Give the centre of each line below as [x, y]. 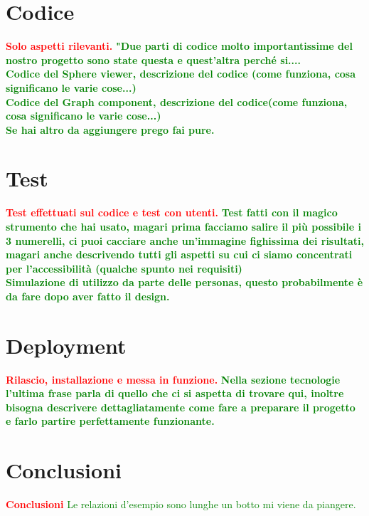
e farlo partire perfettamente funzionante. [110, 421]
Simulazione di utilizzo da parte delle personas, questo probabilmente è [184, 282]
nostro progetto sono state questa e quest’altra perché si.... [153, 59]
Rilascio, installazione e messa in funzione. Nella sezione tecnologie [173, 379]
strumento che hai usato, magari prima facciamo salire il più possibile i [184, 226]
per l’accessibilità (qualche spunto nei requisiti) [124, 268]
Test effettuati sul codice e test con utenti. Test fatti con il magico [172, 212]
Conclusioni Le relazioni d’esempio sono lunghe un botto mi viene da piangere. [181, 504]
